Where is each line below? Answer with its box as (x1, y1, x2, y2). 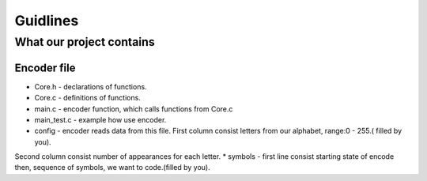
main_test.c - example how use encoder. (34, 115, 167, 124)
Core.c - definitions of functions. (34, 93, 142, 103)
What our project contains (14, 35, 155, 49)
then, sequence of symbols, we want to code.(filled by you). (14, 163, 210, 172)
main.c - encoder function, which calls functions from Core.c (34, 104, 233, 114)
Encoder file (14, 61, 76, 74)
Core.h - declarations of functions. (34, 81, 147, 91)
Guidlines (14, 12, 79, 29)
